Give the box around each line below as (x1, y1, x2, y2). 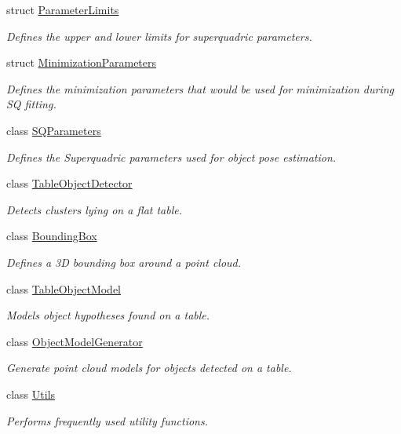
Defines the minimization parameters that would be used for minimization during (6, 80, 395, 97)
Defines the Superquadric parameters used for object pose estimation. (6, 148, 337, 165)
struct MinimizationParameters (6, 54, 157, 71)
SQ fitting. (6, 96, 57, 112)
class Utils (6, 385, 56, 402)
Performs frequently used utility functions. (6, 412, 208, 429)
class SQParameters (6, 122, 101, 138)
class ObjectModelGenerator (6, 333, 143, 349)
